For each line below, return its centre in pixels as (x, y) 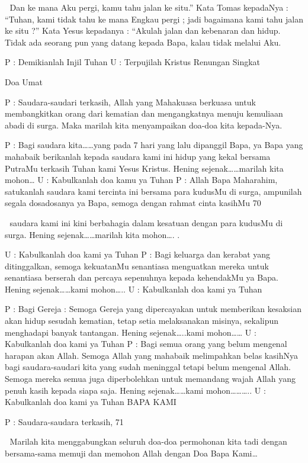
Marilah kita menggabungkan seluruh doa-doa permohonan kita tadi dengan (148, 441)
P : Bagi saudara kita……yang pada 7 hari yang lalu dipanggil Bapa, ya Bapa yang (154, 145)
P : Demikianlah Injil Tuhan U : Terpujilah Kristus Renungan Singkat (133, 62)
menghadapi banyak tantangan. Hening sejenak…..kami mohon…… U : (131, 332)
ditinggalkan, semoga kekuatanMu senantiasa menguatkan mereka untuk (137, 266)
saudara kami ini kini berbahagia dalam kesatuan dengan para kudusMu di (146, 222)
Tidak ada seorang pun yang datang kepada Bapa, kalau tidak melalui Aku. (143, 42)
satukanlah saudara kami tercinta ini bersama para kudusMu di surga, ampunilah (153, 191)
